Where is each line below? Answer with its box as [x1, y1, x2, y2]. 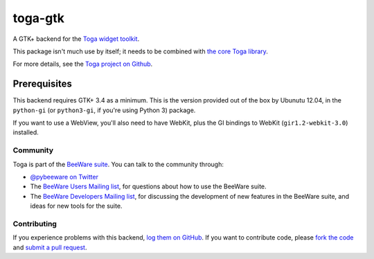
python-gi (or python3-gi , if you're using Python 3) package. [12, 106, 196, 114]
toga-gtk [12, 10, 65, 26]
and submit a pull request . [12, 243, 87, 251]
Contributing [12, 219, 57, 229]
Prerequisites [12, 78, 72, 90]
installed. [12, 128, 39, 136]
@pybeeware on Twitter [30, 172, 98, 181]
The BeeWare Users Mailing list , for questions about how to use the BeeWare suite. [30, 182, 267, 190]
